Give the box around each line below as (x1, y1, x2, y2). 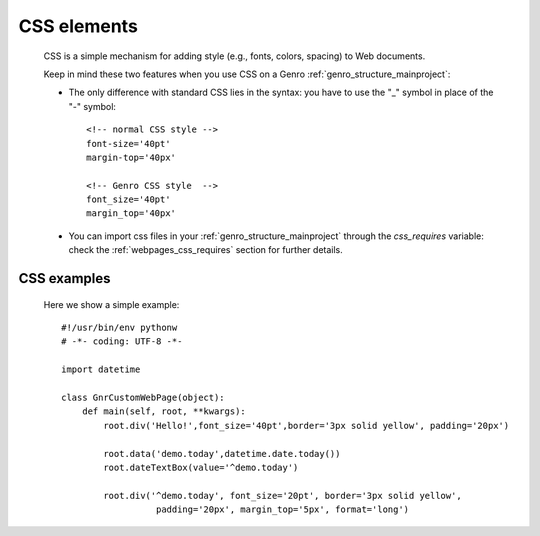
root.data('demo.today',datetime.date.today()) (103, 448, 341, 459)
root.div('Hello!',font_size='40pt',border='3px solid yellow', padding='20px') (103, 420, 510, 431)
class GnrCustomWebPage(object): (61, 391, 225, 403)
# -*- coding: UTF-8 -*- (61, 336, 183, 347)
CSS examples (18, 270, 111, 287)
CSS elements (18, 15, 139, 37)
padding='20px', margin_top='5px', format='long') (155, 504, 410, 515)
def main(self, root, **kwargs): (81, 406, 247, 417)
